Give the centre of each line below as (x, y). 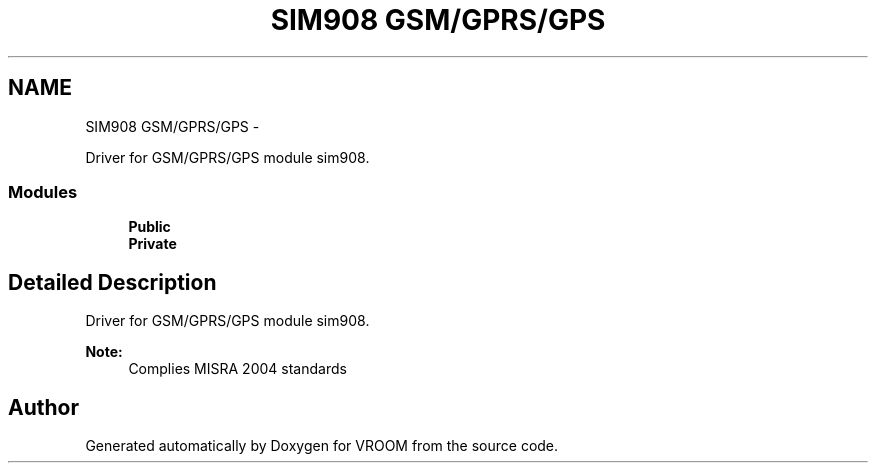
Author (43, 407)
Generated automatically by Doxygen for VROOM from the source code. (322, 446)
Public (149, 227)
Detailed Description (112, 282)
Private (152, 244)
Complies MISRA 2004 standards (237, 369)
